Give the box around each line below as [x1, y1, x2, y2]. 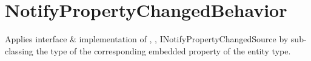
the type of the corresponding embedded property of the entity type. [36, 44, 291, 57]
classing [5, 44, 33, 57]
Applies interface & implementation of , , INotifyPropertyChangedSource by [5, 33, 289, 45]
